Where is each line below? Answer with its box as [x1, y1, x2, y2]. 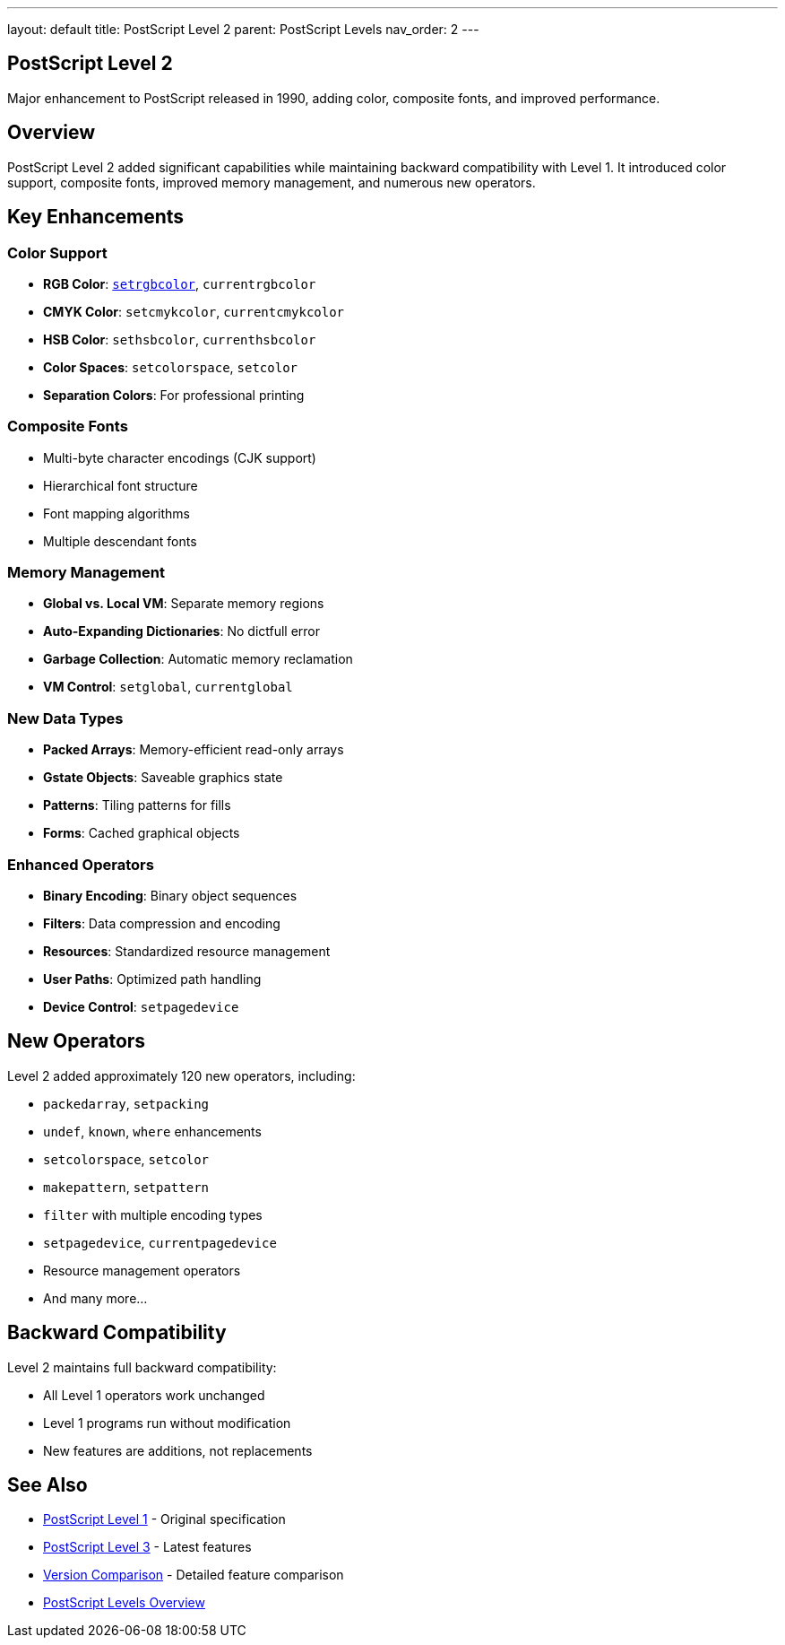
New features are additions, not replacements [43, 1442, 313, 1458]
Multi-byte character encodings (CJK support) [43, 449, 316, 466]
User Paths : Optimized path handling [43, 970, 262, 987]
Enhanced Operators [7, 855, 154, 874]
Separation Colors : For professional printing [43, 387, 305, 403]
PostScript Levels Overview [43, 1595, 205, 1611]
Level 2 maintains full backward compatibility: [7, 1359, 277, 1375]
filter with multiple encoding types [43, 1206, 263, 1223]
